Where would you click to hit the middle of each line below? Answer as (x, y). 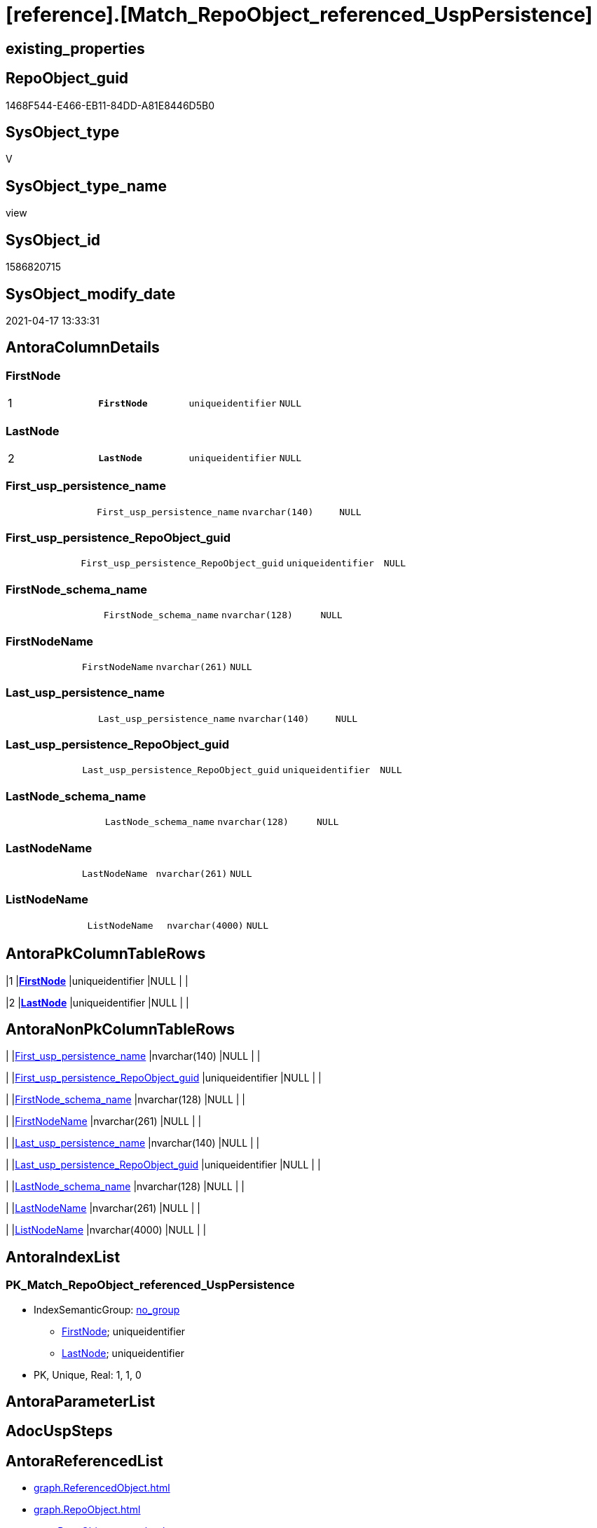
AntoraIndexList (63, 1257)
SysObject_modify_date (91, 294)
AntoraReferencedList (84, 1461)
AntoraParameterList (81, 1402)
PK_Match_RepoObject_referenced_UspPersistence (150, 1285)
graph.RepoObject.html (87, 1510)
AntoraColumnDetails (83, 348)
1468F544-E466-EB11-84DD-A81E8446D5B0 (110, 105)
